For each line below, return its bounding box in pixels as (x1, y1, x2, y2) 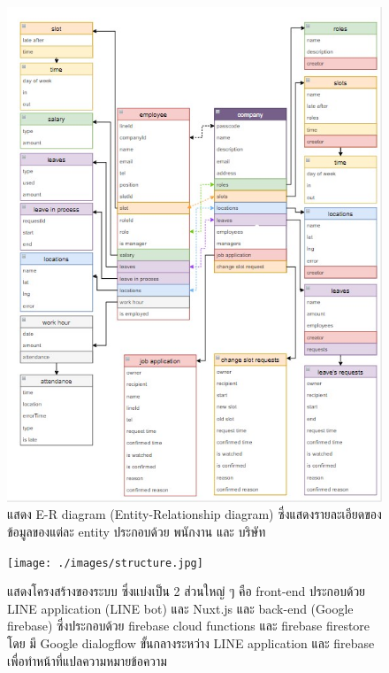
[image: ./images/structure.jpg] (7, 556, 203, 569)
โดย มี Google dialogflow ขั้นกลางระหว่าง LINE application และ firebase (7, 633, 375, 652)
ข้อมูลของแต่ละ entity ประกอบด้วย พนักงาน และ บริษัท (7, 522, 266, 540)
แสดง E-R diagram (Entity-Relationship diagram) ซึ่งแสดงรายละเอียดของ (7, 505, 382, 523)
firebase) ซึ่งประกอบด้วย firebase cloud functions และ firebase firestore (7, 616, 370, 635)
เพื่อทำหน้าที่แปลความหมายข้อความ (7, 651, 167, 669)
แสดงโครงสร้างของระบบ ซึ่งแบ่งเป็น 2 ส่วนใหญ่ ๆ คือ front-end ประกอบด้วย (7, 582, 366, 600)
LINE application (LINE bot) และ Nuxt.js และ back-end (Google (7, 599, 354, 617)
